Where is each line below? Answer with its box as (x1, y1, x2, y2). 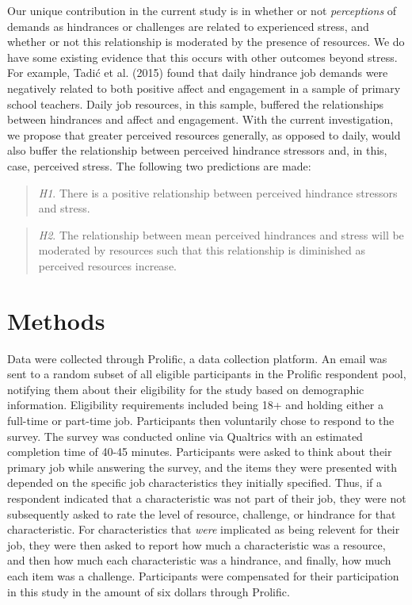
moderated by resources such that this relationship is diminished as (38, 242, 366, 258)
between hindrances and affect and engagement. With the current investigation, (7, 111, 394, 128)
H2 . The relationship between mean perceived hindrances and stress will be (38, 226, 404, 243)
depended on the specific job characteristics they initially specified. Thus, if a (7, 474, 382, 491)
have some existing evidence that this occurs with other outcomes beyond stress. (7, 48, 398, 65)
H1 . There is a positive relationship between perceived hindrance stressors (38, 184, 398, 201)
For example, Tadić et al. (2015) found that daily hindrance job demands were (7, 64, 388, 81)
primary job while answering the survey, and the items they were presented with (7, 458, 398, 475)
